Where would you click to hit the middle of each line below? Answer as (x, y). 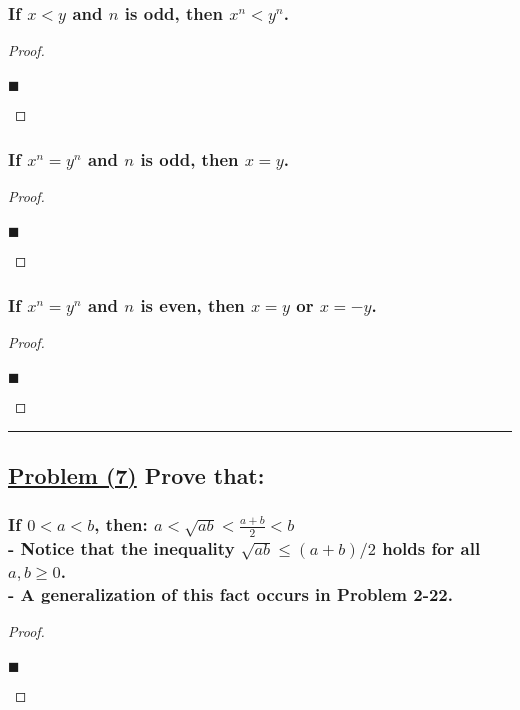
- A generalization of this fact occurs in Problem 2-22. (230, 594)
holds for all (431, 548)
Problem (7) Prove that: (136, 475)
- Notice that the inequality (121, 548)
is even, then (192, 304)
